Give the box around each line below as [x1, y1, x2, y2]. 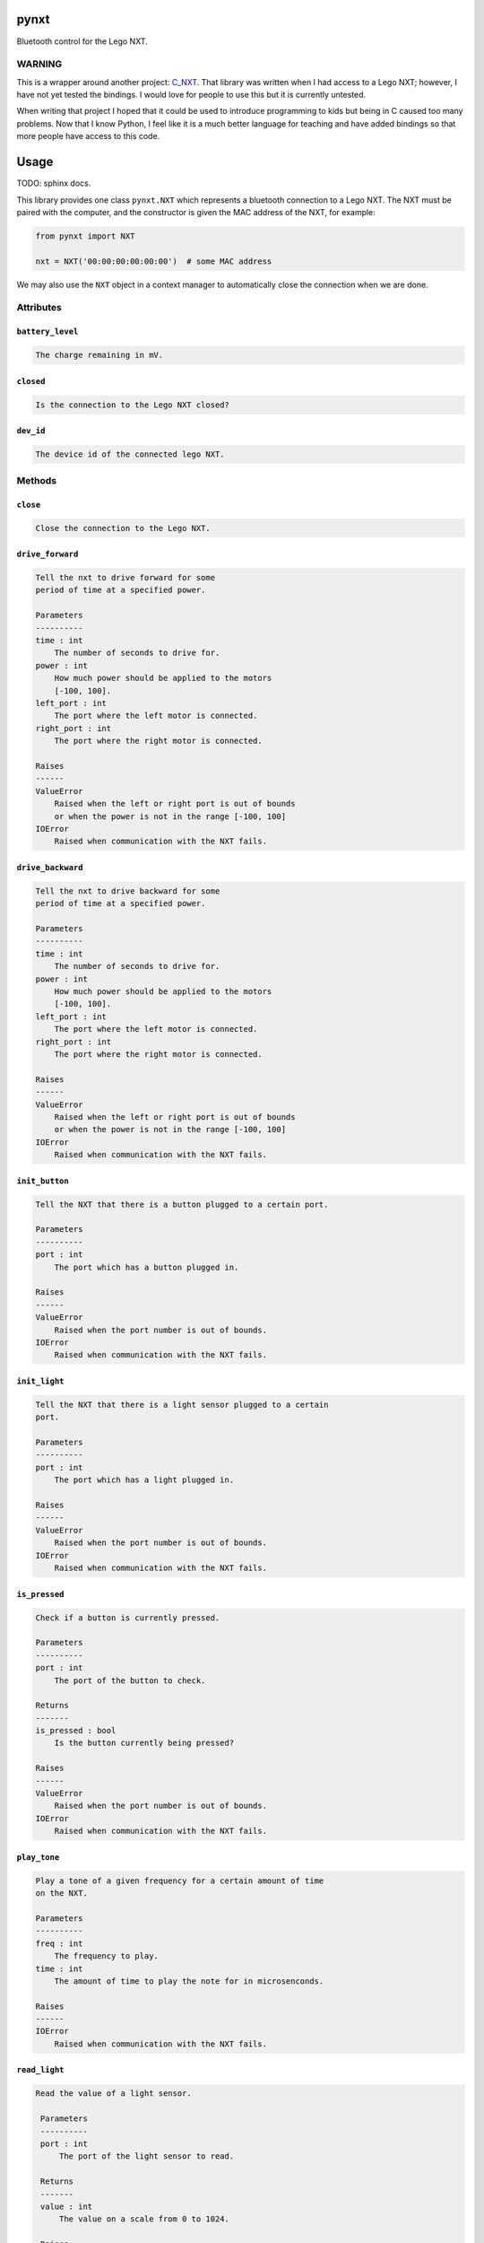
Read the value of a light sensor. [35, 2089, 192, 2099]
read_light [16, 2064, 65, 2075]
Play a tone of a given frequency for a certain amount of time [35, 1875, 324, 1886]
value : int [40, 2201, 93, 2212]
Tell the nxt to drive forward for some [35, 572, 215, 583]
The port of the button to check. [54, 1675, 206, 1686]
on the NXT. [35, 1889, 89, 1898]
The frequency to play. [54, 1951, 159, 1961]
